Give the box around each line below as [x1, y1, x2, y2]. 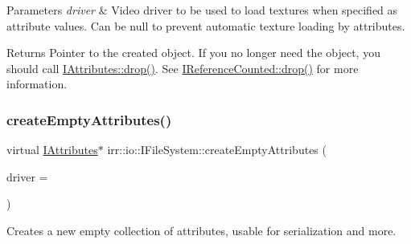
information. [6, 75, 68, 92]
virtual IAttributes [6, 141, 98, 158]
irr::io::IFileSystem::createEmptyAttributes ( [107, 141, 327, 158]
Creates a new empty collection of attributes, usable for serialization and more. [6, 222, 397, 238]
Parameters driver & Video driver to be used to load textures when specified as [6, 2, 398, 18]
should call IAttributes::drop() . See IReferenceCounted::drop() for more [6, 59, 359, 76]
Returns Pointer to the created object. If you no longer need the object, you [6, 44, 380, 61]
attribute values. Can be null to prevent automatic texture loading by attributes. [6, 17, 405, 34]
